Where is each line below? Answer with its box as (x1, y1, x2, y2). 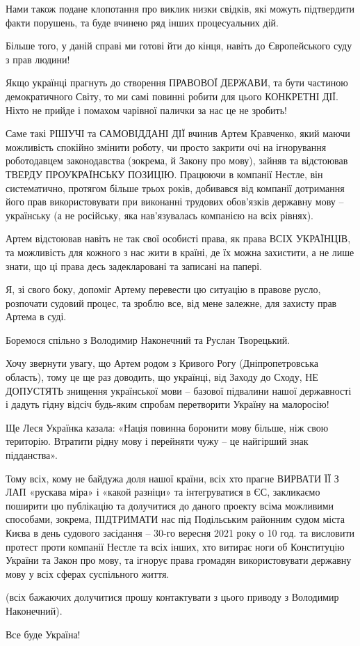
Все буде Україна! (6, 627, 81, 641)
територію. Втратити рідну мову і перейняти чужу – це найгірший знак (6, 434, 309, 448)
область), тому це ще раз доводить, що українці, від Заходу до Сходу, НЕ (6, 370, 318, 384)
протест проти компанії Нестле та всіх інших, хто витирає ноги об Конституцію (6, 539, 345, 553)
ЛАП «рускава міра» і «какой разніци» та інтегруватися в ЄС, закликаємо (6, 484, 320, 499)
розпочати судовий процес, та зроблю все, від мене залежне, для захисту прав (6, 295, 337, 310)
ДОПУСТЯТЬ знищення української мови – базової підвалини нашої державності (6, 383, 352, 397)
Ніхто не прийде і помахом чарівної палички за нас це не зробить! (6, 102, 287, 117)
